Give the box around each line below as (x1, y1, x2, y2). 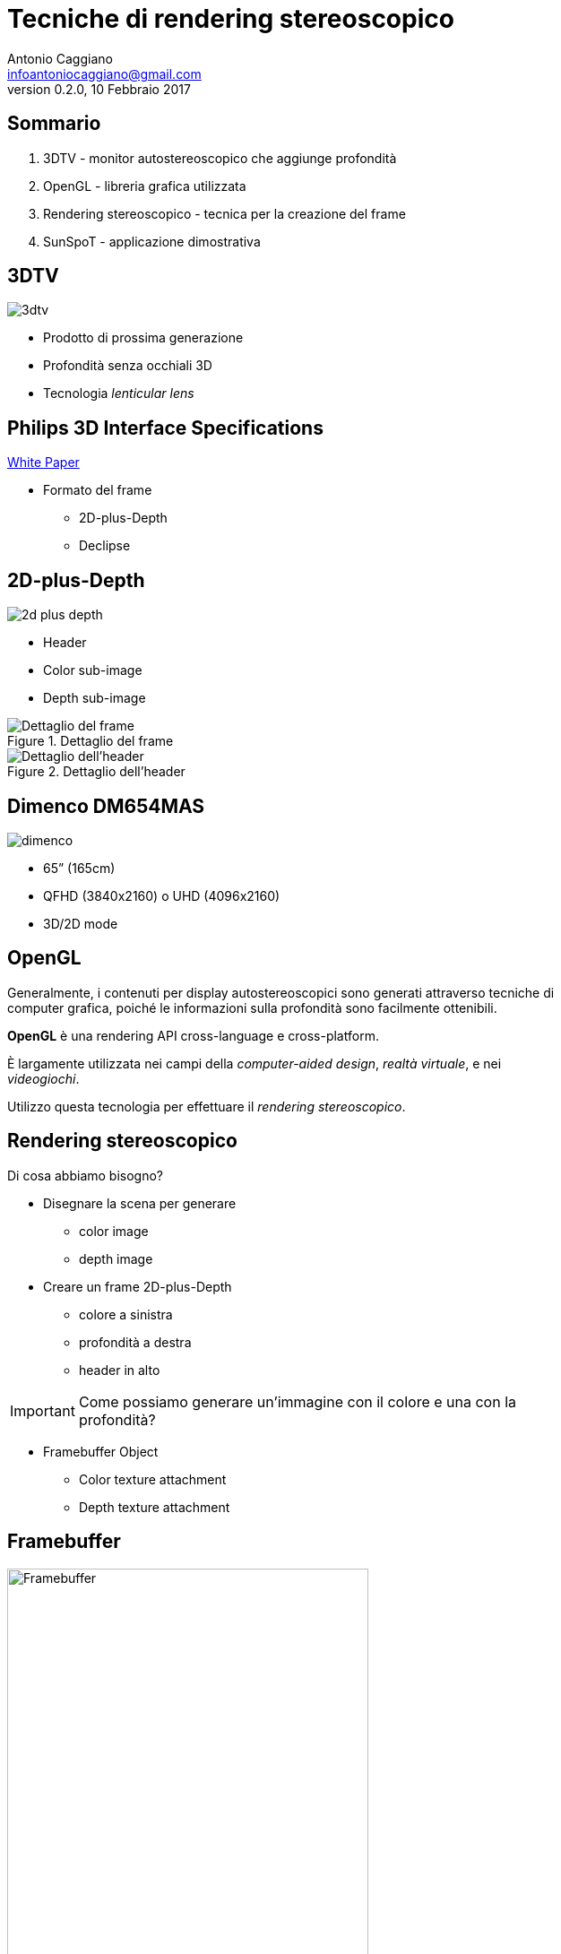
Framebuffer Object (43, 1443, 159, 1459)
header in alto (79, 1362, 160, 1378)
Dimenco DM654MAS (7, 794, 205, 817)
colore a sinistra (79, 1306, 173, 1322)
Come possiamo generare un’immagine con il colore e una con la (78, 1392, 516, 1411)
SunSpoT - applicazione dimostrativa (43, 233, 261, 249)
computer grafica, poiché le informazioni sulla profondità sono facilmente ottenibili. (7, 999, 497, 1016)
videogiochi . (7, 1070, 80, 1086)
